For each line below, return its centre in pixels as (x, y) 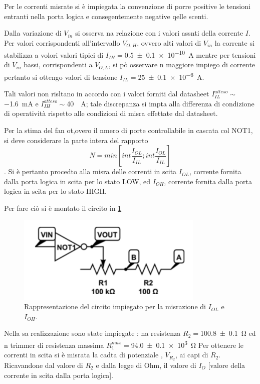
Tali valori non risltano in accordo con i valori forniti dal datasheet (107, 94)
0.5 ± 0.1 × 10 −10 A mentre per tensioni (190, 54)
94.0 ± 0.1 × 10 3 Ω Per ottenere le (187, 344)
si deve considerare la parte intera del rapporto (76, 140)
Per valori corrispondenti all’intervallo (62, 42)
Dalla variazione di (33, 33)
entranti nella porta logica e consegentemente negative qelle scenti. (106, 16)
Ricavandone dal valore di (44, 365)
